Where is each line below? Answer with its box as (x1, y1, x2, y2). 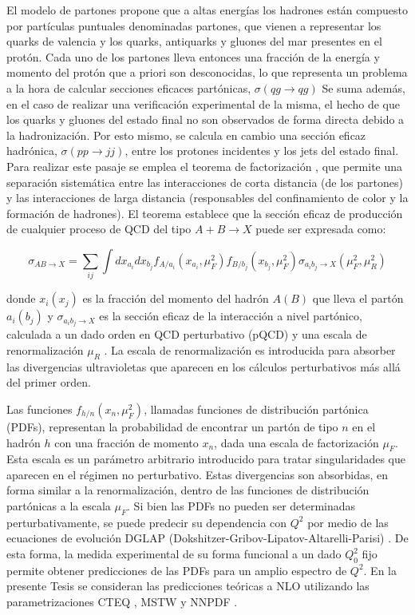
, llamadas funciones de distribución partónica (144, 400, 369, 417)
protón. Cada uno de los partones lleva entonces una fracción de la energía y (6, 48, 380, 65)
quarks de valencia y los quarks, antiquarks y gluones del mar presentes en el (6, 33, 382, 50)
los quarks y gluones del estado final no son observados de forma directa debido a (6, 111, 405, 128)
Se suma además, (322, 79, 405, 96)
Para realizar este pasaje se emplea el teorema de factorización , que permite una (6, 157, 403, 174)
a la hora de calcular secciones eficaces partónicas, (6, 79, 251, 96)
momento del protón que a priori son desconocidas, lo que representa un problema (6, 64, 408, 81)
